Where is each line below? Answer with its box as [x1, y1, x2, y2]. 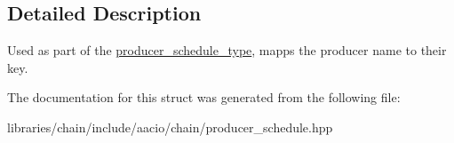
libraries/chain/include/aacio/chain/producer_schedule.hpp [7, 117, 333, 136]
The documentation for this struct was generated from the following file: [7, 88, 401, 107]
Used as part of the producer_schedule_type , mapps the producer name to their [7, 41, 447, 60]
